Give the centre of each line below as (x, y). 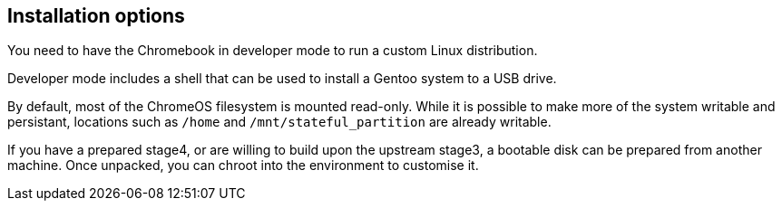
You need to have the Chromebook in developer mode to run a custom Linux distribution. (273, 51)
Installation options (96, 16)
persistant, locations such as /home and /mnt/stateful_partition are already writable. (279, 122)
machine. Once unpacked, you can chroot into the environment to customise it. (243, 165)
